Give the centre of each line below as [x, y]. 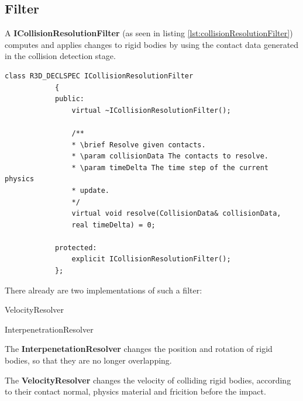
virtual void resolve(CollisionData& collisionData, [176, 214]
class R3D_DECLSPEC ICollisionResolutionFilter [99, 76]
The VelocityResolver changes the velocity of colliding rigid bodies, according [148, 380]
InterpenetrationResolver [49, 329]
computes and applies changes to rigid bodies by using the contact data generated [152, 44]
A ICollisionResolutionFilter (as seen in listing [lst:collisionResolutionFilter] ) [149, 33]
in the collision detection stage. [60, 56]
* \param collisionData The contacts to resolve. [170, 156]
